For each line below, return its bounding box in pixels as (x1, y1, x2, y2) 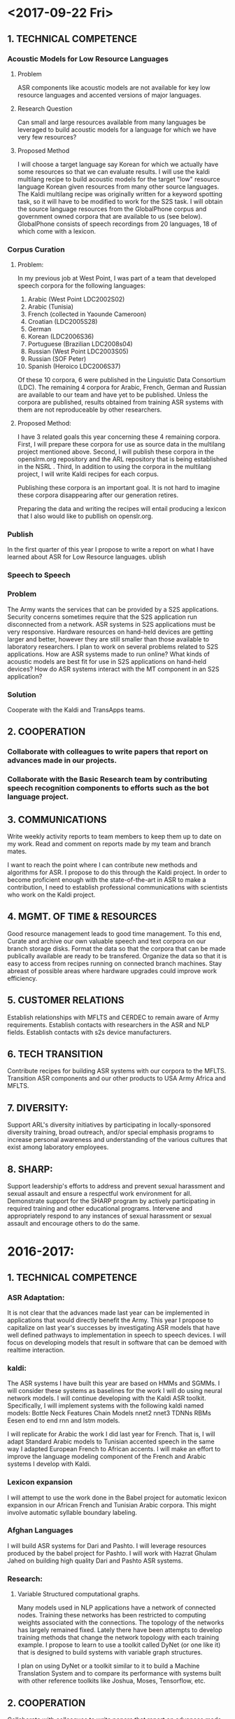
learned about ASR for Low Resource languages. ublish (7, 552, 166, 562)
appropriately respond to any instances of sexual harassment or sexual (7, 1211, 212, 1221)
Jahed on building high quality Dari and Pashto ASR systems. (7, 1556, 183, 1565)
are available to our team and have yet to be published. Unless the (17, 390, 208, 399)
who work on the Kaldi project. (7, 890, 96, 899)
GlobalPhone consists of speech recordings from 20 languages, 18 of (17, 219, 218, 228)
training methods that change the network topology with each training (17, 1633, 219, 1642)
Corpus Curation (7, 244, 65, 254)
